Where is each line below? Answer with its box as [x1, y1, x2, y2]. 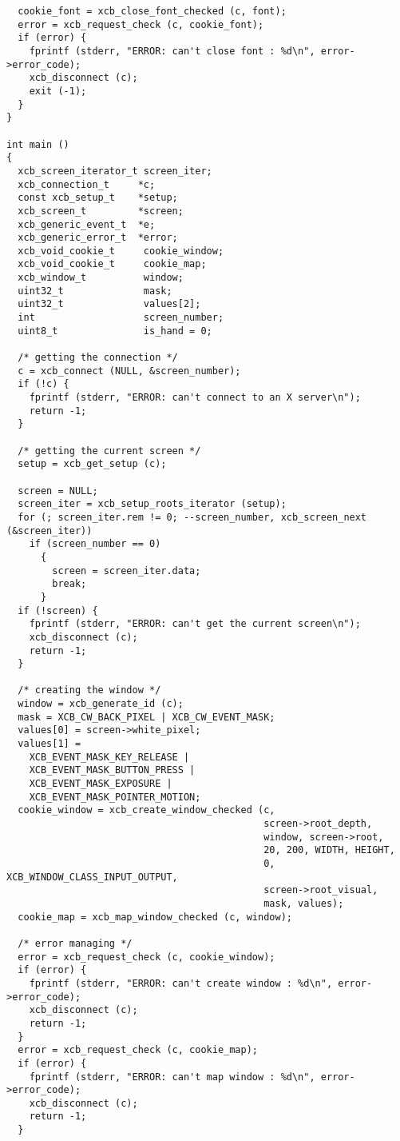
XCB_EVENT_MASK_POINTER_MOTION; [29, 791, 201, 803]
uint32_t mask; [18, 285, 172, 297]
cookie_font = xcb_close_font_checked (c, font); [18, 6, 287, 17]
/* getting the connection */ [18, 352, 178, 364]
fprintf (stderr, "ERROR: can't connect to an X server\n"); [29, 392, 361, 404]
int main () [6, 138, 69, 150]
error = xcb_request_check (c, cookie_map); [18, 1044, 258, 1056]
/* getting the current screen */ [18, 445, 201, 457]
